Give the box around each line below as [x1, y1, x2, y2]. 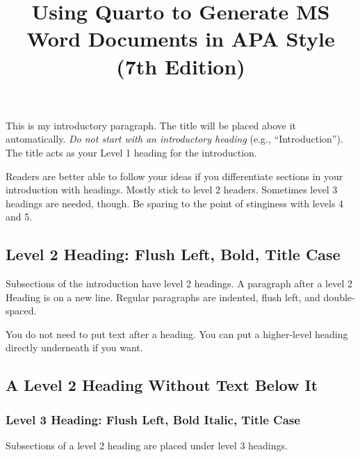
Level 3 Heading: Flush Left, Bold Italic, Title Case [6, 410, 300, 428]
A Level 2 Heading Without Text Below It [6, 374, 318, 396]
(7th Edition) [116, 51, 245, 80]
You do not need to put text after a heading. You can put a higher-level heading [6, 326, 348, 341]
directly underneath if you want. [6, 340, 143, 355]
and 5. [6, 209, 33, 224]
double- [323, 289, 355, 304]
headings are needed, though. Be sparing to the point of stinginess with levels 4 [6, 195, 344, 210]
